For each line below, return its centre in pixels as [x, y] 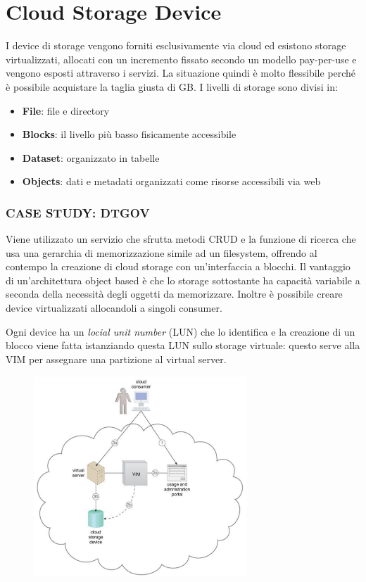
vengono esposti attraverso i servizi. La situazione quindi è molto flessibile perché [181, 73]
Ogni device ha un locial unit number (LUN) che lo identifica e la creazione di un [181, 331]
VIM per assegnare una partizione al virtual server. [116, 359]
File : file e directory [66, 110]
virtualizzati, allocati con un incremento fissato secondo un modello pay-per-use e [181, 59]
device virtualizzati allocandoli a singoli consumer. [114, 308]
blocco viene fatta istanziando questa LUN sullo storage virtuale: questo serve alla [183, 345]
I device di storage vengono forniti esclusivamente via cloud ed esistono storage [176, 45]
